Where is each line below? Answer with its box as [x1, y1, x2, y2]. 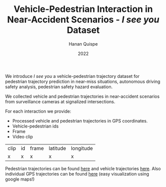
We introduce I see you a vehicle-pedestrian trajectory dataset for [5, 73, 140, 79]
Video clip [12, 133, 33, 139]
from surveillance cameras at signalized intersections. [5, 98, 115, 105]
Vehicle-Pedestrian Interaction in [13, 3, 153, 15]
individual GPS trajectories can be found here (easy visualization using [5, 171, 150, 177]
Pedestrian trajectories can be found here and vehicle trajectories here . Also [5, 165, 161, 172]
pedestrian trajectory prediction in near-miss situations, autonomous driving [5, 78, 161, 84]
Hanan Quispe [68, 41, 98, 47]
